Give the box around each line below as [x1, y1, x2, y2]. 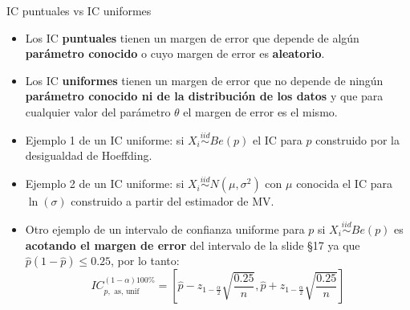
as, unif [114, 287, 140, 296]
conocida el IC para [296, 175, 392, 192]
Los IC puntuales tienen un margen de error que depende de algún [25, 29, 359, 46]
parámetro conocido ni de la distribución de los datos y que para [25, 88, 384, 104]
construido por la [315, 131, 400, 148]
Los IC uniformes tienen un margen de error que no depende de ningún [25, 71, 384, 88]
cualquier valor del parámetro [25, 103, 171, 120]
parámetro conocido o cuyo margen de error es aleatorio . [25, 45, 325, 62]
